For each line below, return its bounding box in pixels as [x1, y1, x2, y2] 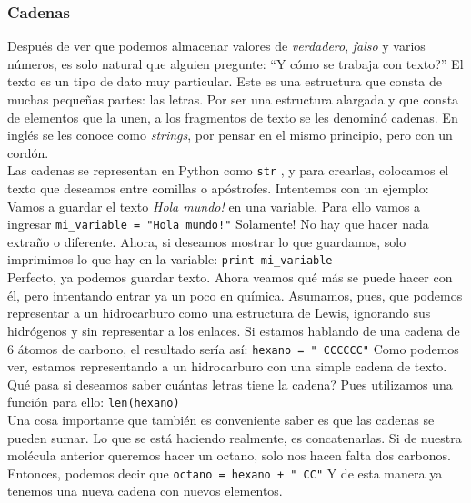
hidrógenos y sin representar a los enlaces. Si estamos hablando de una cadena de [7, 321, 460, 340]
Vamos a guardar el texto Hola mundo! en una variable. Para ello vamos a [7, 196, 421, 215]
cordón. [7, 143, 49, 162]
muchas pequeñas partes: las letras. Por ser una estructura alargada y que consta [7, 90, 459, 108]
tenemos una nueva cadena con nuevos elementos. [7, 481, 283, 500]
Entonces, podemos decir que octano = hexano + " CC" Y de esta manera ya [7, 463, 443, 482]
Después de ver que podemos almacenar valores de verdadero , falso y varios [7, 36, 426, 55]
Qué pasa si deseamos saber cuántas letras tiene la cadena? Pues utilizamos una [7, 374, 453, 393]
